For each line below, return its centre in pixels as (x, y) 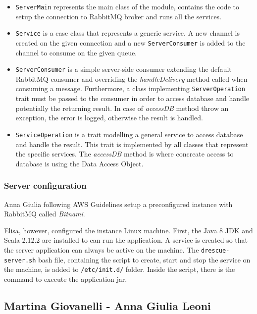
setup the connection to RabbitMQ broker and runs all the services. (119, 16)
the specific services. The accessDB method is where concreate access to (125, 154)
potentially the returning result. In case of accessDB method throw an (122, 108)
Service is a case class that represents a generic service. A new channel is (128, 33)
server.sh (20, 260)
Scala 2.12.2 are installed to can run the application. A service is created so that (126, 240)
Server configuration (45, 185)
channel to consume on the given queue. (76, 52)
